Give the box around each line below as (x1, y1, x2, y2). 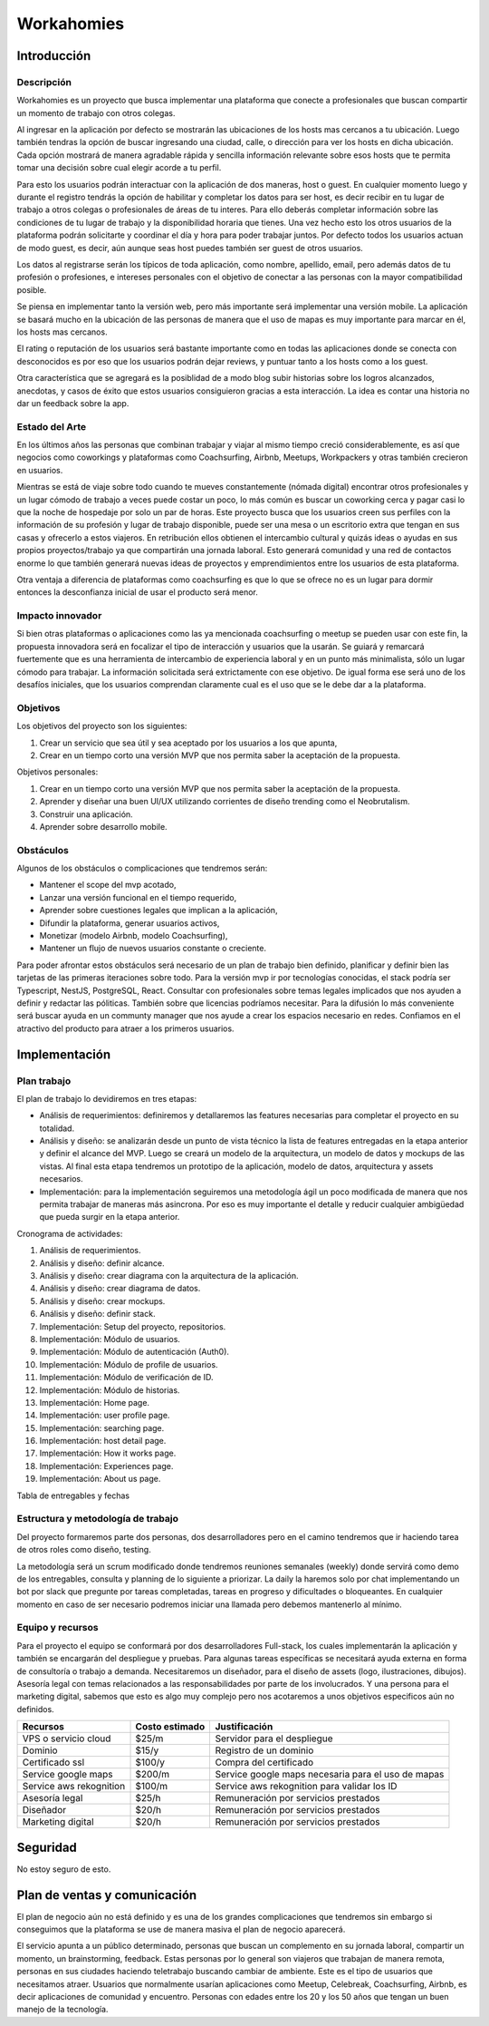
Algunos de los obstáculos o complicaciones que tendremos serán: (16, 862, 268, 874)
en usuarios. (16, 464, 63, 475)
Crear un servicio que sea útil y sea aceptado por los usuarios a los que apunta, (39, 737, 338, 748)
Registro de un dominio (215, 1744, 314, 1757)
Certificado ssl (22, 1756, 85, 1768)
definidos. (16, 1703, 54, 1714)
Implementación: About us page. (39, 1474, 161, 1485)
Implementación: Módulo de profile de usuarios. (39, 1359, 218, 1369)
